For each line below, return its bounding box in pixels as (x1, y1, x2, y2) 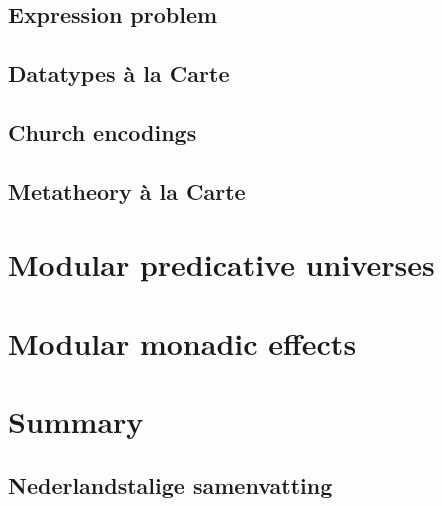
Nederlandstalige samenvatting (8, 469, 333, 500)
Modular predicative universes (8, 244, 435, 285)
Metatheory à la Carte (8, 175, 246, 206)
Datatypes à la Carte (8, 58, 230, 89)
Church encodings (8, 116, 197, 147)
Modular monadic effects (8, 322, 357, 363)
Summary (8, 401, 144, 442)
